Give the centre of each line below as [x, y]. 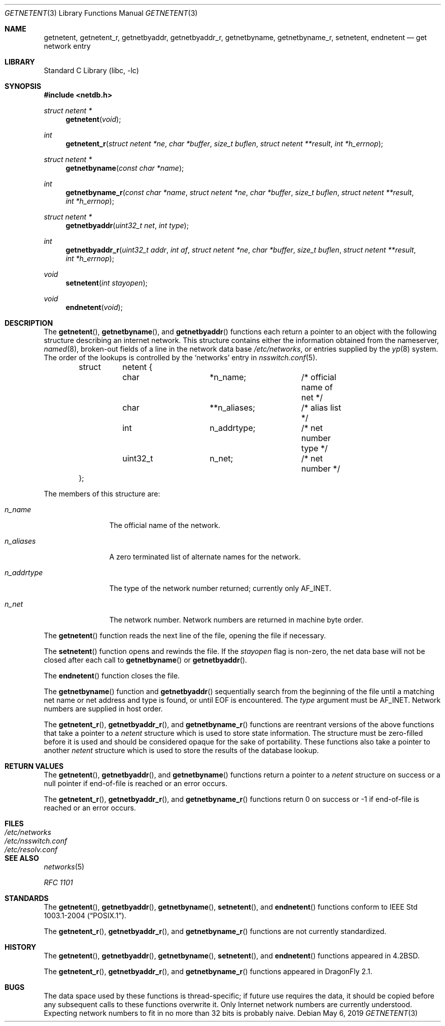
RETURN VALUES [34, 766]
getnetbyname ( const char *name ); [125, 168]
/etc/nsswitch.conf [36, 841]
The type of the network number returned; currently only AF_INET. [220, 588]
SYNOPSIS [23, 86]
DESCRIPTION [29, 323]
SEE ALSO [22, 858]
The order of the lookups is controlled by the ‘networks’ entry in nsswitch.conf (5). [181, 357]
